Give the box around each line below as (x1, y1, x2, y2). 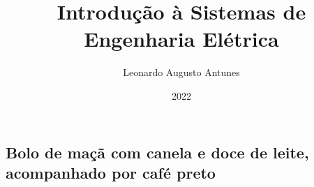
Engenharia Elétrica (84, 24, 279, 53)
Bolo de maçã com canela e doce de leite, (6, 141, 309, 163)
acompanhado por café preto (6, 161, 216, 183)
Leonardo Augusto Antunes (123, 65, 240, 80)
